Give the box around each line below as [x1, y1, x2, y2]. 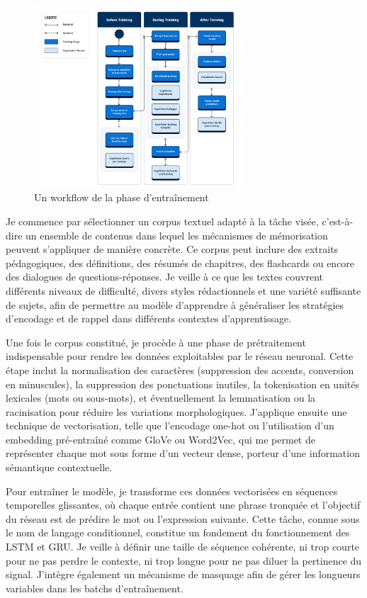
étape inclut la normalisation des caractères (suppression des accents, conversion [6, 362, 354, 377]
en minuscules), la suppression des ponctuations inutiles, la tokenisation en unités [6, 376, 359, 391]
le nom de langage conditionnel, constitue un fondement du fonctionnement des [6, 525, 350, 540]
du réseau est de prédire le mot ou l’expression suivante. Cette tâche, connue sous [6, 511, 360, 526]
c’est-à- [322, 213, 354, 228]
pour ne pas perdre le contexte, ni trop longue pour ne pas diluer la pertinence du [6, 553, 362, 568]
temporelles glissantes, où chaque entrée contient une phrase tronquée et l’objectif [6, 497, 361, 512]
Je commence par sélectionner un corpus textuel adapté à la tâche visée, [6, 213, 319, 228]
